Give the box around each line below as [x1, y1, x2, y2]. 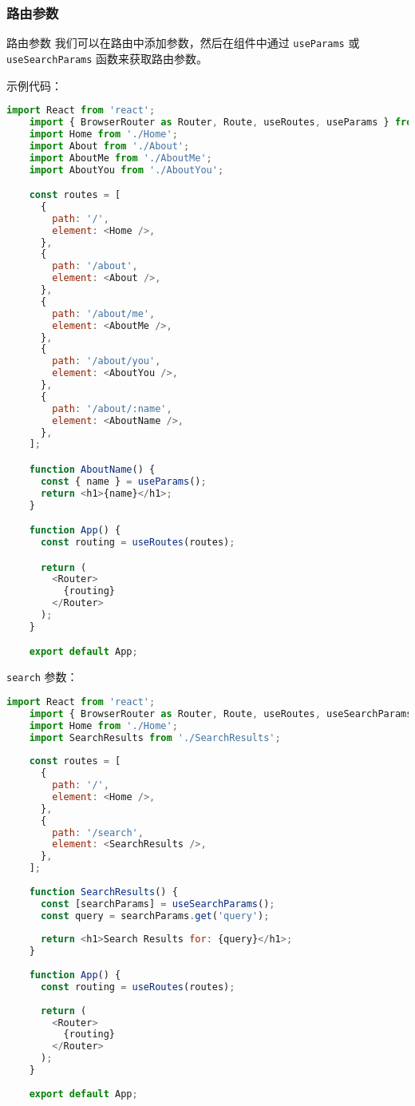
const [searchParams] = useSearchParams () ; [40, 898, 275, 910]
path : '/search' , [52, 827, 144, 838]
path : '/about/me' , [52, 307, 156, 319]
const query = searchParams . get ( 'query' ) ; [40, 910, 270, 922]
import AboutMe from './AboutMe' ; [29, 152, 212, 164]
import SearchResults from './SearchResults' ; [29, 731, 281, 743]
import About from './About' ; [29, 140, 190, 152]
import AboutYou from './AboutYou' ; [29, 164, 224, 176]
